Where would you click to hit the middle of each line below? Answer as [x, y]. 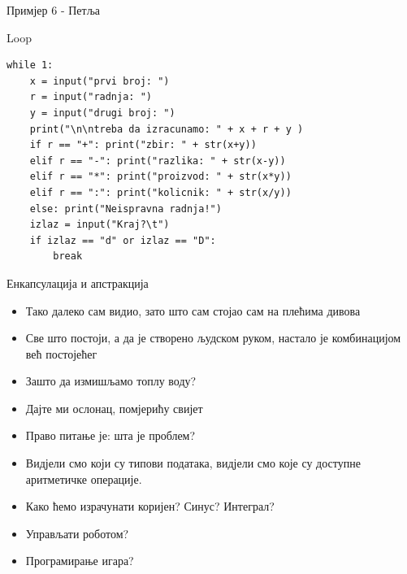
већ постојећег [61, 353]
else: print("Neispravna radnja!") [126, 209]
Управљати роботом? [77, 533]
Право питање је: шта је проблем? [110, 435]
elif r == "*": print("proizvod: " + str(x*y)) [160, 177]
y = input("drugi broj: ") [102, 113]
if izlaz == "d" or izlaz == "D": [123, 240]
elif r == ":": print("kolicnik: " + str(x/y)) [160, 192]
